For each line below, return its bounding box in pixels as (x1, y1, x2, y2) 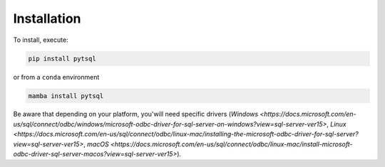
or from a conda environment (13, 72, 100, 81)
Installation (13, 11, 81, 26)
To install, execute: (13, 36, 68, 44)
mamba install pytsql (28, 92, 104, 99)
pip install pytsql (28, 54, 96, 63)
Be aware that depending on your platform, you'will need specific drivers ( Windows (13, 110, 259, 119)
